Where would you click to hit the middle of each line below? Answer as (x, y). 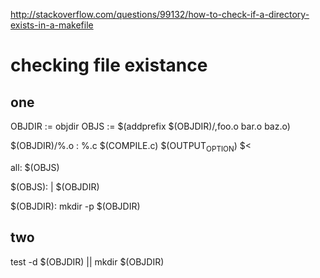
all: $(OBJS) (35, 167)
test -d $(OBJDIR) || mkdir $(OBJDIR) (87, 261)
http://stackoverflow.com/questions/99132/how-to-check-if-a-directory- (160, 14)
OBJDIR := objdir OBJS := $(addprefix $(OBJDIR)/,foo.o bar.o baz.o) (150, 126)
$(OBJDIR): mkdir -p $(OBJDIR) (75, 206)
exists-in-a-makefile (52, 25)
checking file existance (109, 65)
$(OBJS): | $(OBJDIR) (55, 186)
